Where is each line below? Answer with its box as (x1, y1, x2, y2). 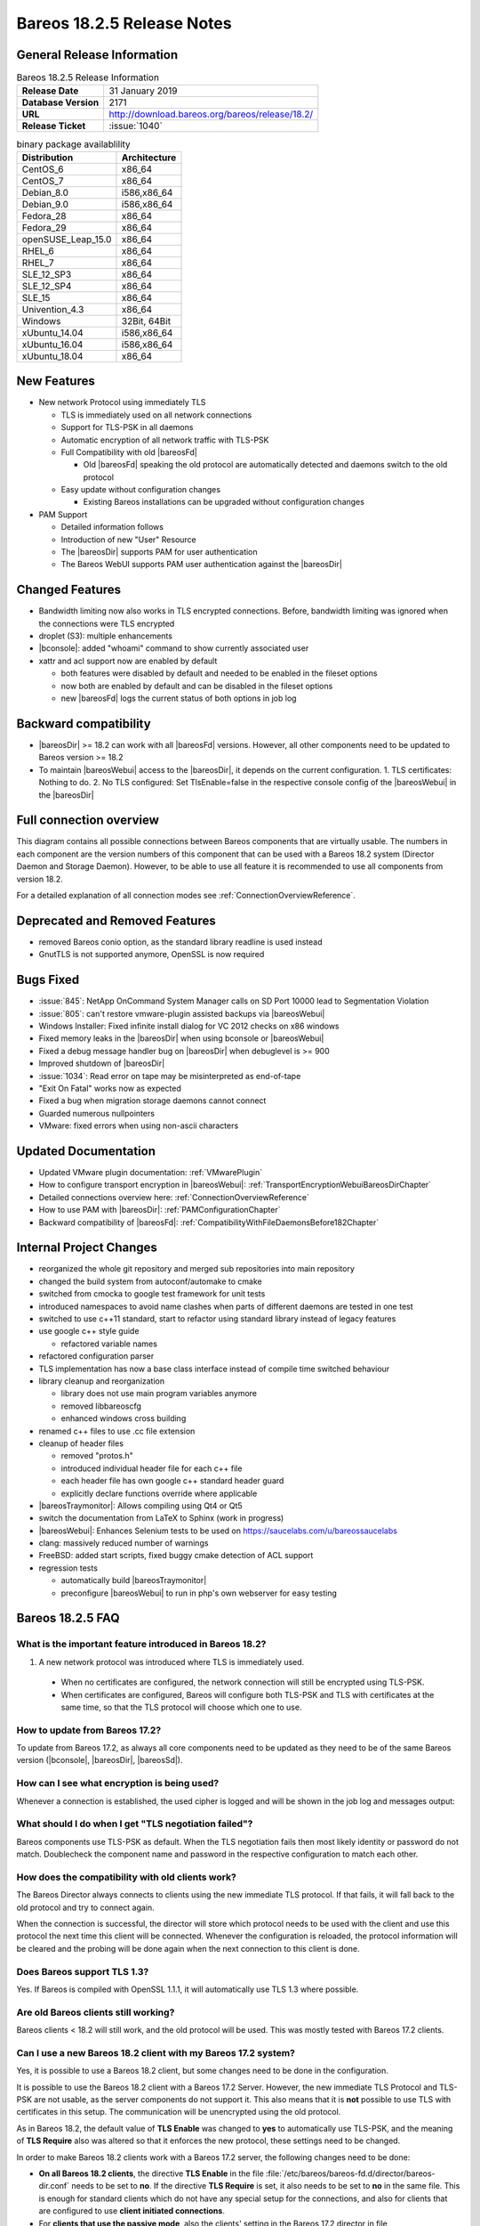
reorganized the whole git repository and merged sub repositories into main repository (38, 1263, 356, 1274)
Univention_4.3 (21, 303, 84, 315)
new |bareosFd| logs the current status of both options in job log (60, 693, 297, 703)
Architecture (121, 151, 177, 164)
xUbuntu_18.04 (21, 350, 84, 362)
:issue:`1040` (108, 120, 164, 133)
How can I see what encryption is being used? (16, 1777, 220, 1790)
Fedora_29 (21, 221, 67, 233)
